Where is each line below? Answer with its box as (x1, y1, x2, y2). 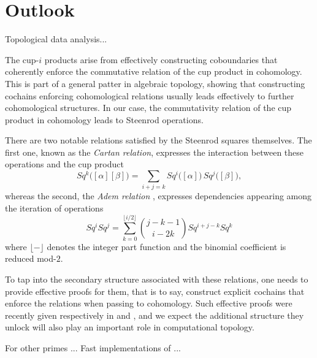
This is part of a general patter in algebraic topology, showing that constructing (5, 77, 305, 89)
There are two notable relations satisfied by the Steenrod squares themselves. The (5, 134, 312, 147)
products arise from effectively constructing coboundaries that (44, 53, 278, 66)
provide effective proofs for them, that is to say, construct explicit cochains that (5, 284, 305, 297)
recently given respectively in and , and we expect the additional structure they (5, 308, 304, 321)
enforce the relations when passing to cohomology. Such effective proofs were (5, 297, 292, 310)
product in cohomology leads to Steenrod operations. (5, 113, 204, 126)
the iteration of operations (5, 202, 104, 215)
